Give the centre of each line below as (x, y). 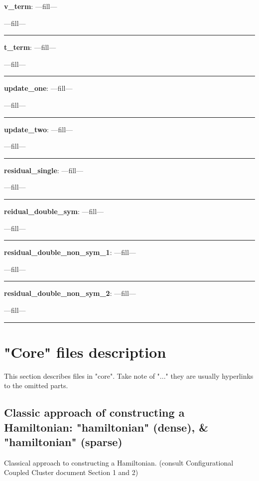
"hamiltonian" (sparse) (63, 441)
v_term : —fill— (31, 6)
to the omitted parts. (36, 385)
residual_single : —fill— (44, 170)
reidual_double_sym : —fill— (54, 211)
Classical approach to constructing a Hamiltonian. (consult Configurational (119, 462)
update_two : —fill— (39, 129)
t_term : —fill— (30, 47)
